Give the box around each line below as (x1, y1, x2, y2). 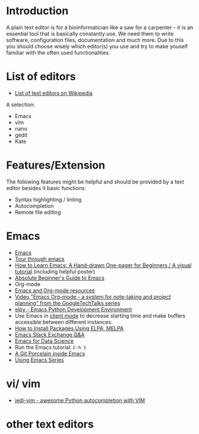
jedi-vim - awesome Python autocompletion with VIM (14, 397, 146, 404)
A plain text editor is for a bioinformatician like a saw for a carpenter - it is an (6, 24, 194, 31)
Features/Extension (6, 159, 106, 172)
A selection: (6, 101, 36, 108)
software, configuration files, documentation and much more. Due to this (6, 36, 184, 43)
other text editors (6, 417, 94, 431)
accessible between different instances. (14, 318, 113, 325)
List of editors (6, 70, 76, 84)
